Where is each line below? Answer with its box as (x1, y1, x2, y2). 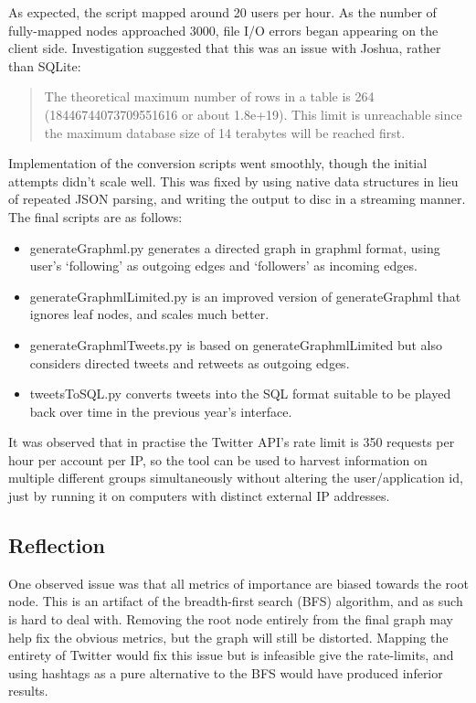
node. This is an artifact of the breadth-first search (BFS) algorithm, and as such (8, 591, 463, 611)
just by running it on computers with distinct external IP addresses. (8, 486, 390, 506)
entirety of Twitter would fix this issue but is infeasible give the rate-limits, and (8, 645, 454, 665)
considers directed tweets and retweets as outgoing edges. (29, 353, 350, 372)
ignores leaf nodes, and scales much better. (29, 304, 270, 324)
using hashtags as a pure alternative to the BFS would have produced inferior (8, 663, 443, 682)
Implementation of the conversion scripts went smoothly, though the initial (8, 154, 428, 173)
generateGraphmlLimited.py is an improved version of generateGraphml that (29, 286, 461, 305)
